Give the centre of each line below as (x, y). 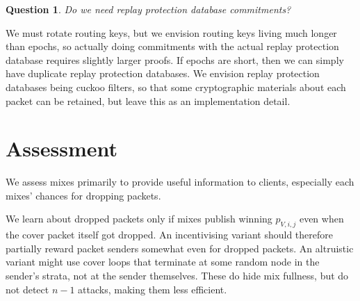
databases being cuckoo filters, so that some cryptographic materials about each (176, 87)
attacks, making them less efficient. (153, 289)
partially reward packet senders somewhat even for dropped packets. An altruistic (180, 248)
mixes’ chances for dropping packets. (83, 195)
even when (321, 219)
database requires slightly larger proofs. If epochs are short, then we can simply (175, 59)
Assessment (62, 148)
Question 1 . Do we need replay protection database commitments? (148, 9)
